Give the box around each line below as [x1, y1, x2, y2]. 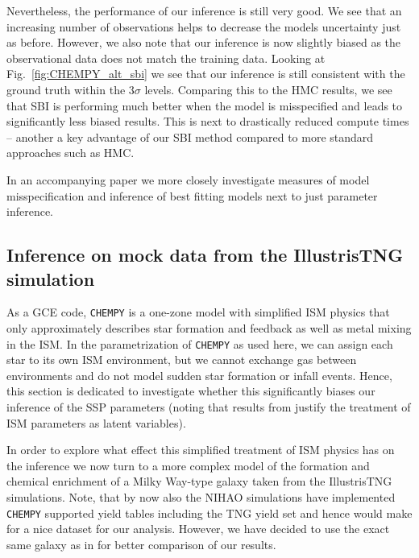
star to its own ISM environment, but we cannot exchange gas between [6, 351, 357, 368]
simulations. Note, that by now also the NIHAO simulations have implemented [6, 488, 396, 505]
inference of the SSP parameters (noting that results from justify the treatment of [6, 399, 411, 415]
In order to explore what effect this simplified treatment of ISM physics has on [6, 441, 395, 458]
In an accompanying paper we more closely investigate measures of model [6, 171, 370, 188]
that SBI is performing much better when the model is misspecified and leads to [6, 97, 403, 114]
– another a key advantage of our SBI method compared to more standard [6, 128, 374, 145]
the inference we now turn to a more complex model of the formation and [6, 457, 370, 473]
